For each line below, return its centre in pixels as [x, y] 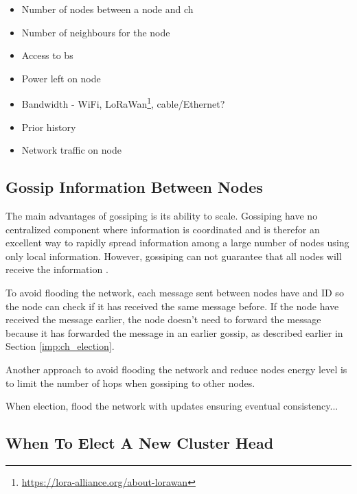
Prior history [49, 127]
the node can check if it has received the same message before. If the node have [172, 306]
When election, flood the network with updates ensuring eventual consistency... [172, 406]
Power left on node [61, 78]
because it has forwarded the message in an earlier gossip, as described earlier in [174, 332]
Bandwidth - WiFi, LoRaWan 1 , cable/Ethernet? [123, 103]
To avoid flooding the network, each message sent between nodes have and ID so [175, 292]
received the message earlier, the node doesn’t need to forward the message [163, 319]
